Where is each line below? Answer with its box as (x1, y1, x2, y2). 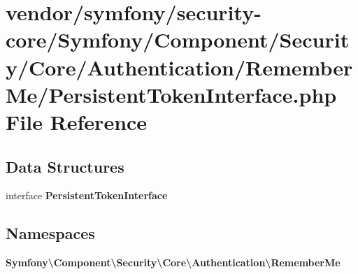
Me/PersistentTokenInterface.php (6, 80, 337, 108)
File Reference (6, 107, 148, 136)
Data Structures (6, 155, 124, 177)
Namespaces (6, 222, 95, 244)
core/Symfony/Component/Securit (6, 25, 350, 54)
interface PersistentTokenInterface (6, 188, 168, 203)
